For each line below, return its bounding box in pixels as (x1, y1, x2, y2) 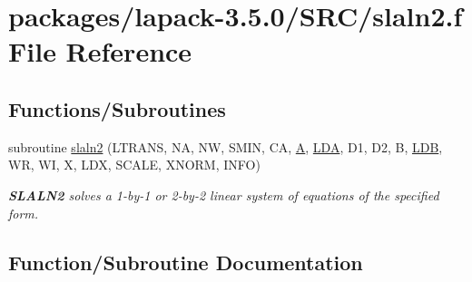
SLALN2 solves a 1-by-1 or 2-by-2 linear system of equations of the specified (8, 185, 439, 204)
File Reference (8, 33, 192, 70)
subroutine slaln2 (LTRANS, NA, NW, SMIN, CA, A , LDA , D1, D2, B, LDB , (8, 137, 443, 156)
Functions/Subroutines (8, 94, 226, 122)
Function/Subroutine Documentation (8, 248, 363, 276)
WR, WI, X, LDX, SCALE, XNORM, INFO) (8, 155, 261, 174)
